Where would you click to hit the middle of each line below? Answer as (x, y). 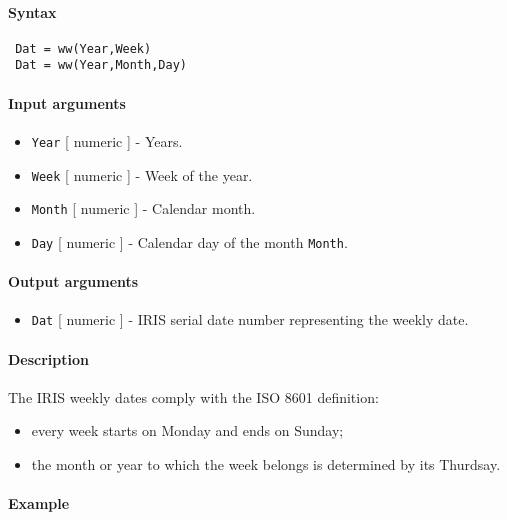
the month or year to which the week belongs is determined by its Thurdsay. (266, 463)
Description (49, 358)
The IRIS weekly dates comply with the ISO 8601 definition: (193, 396)
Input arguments (67, 102)
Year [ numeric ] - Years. (107, 140)
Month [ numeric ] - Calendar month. (143, 208)
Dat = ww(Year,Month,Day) (101, 65)
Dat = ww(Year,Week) (83, 48)
